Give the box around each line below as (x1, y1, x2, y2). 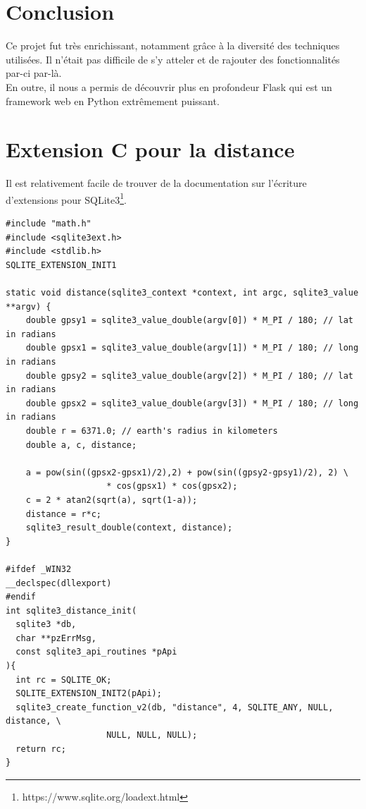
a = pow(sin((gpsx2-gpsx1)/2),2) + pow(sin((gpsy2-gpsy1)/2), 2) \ (25, 467, 348, 478)
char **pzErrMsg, (15, 633, 96, 643)
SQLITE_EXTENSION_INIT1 (6, 260, 117, 270)
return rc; (15, 743, 66, 754)
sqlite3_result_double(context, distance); (25, 523, 233, 533)
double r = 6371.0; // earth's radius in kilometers (25, 425, 278, 436)
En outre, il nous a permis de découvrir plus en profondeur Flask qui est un (6, 79, 332, 94)
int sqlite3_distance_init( (6, 605, 137, 616)
